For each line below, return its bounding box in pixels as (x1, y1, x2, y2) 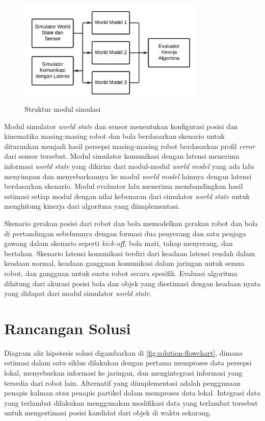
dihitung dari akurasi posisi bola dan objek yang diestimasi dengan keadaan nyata (4, 278, 261, 288)
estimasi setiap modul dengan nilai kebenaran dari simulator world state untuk (4, 190, 250, 201)
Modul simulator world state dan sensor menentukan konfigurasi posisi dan (4, 120, 238, 131)
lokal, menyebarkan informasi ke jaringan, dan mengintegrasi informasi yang (4, 367, 243, 378)
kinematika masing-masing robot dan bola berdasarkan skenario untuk (4, 131, 225, 141)
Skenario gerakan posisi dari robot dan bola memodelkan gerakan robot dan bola (4, 217, 258, 228)
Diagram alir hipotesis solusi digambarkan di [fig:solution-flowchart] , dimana (4, 347, 243, 358)
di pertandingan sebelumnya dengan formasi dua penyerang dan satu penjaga (4, 228, 246, 238)
